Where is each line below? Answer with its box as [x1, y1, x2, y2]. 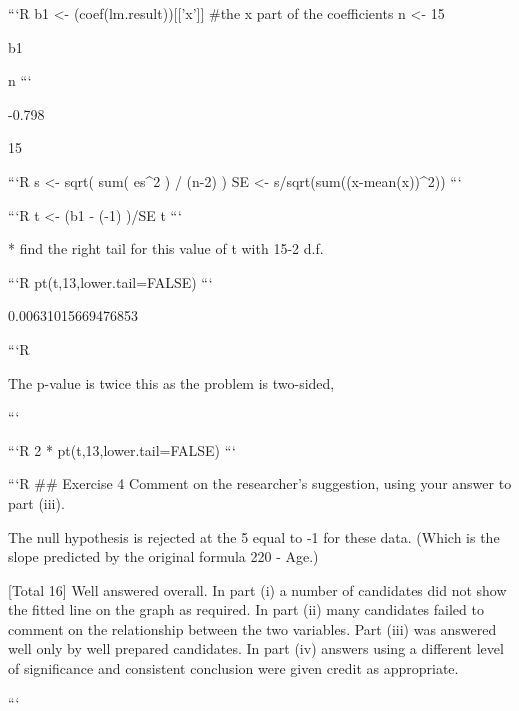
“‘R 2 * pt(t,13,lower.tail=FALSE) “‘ [8, 439, 236, 460]
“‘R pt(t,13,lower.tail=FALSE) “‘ [8, 271, 213, 292]
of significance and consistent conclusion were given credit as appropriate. [8, 658, 459, 679]
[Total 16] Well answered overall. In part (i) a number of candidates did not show [8, 579, 507, 600]
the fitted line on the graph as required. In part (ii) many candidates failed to [8, 599, 484, 620]
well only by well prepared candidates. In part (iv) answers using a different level [8, 638, 504, 659]
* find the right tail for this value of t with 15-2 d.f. [8, 238, 324, 259]
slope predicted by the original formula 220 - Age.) [8, 546, 319, 567]
